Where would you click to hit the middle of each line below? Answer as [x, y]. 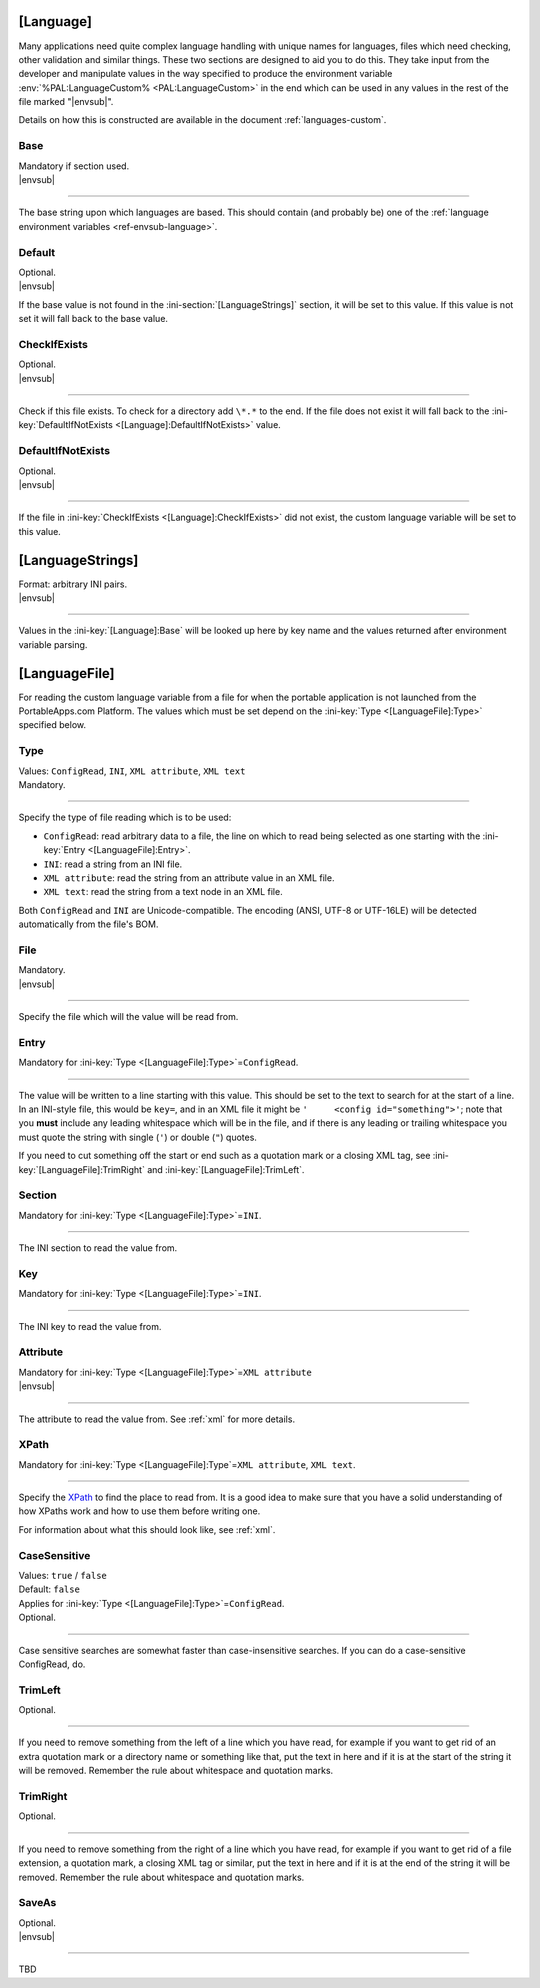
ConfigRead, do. [52, 1664]
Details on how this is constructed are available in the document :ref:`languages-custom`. [202, 120]
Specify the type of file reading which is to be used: [125, 817]
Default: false [49, 1589]
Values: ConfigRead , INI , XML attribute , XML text [132, 771]
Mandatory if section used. [74, 166]
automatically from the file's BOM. [88, 924]
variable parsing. [53, 644]
